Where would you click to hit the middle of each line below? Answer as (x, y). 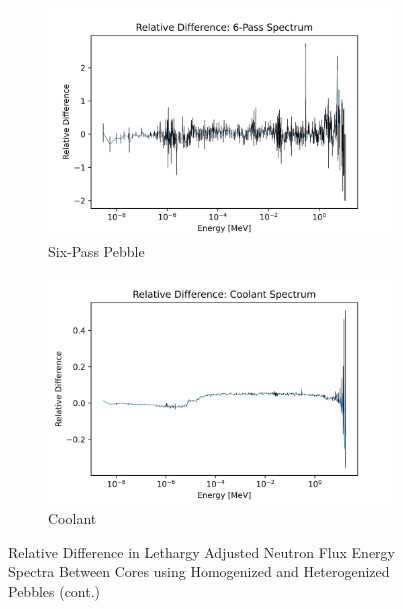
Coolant (72, 518)
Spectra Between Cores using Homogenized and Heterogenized (199, 571)
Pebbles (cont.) (54, 590)
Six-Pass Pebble (96, 250)
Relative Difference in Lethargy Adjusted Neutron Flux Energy (202, 551)
